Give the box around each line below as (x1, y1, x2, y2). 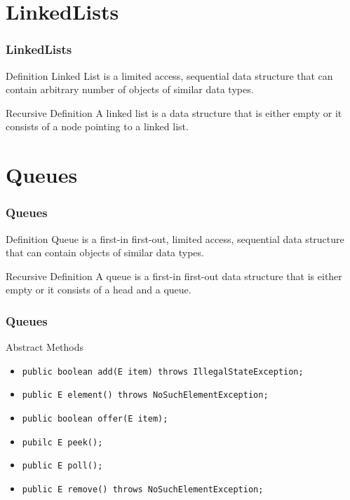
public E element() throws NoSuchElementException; (22, 390, 269, 401)
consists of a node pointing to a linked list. (6, 119, 189, 134)
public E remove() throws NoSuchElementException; (22, 485, 264, 495)
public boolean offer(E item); (22, 414, 168, 424)
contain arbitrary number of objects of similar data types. (6, 82, 254, 97)
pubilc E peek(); (22, 437, 103, 447)
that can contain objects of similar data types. (6, 245, 204, 260)
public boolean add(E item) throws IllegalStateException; (22, 366, 304, 377)
